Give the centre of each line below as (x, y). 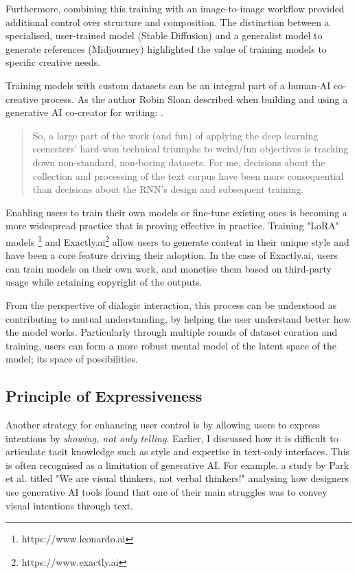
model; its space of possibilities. (72, 359)
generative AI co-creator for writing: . (85, 112)
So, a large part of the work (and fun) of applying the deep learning (175, 135)
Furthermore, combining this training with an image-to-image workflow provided (175, 8)
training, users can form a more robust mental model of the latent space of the (171, 345)
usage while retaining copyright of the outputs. (104, 282)
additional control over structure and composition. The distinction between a (168, 22)
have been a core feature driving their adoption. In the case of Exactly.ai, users (172, 255)
